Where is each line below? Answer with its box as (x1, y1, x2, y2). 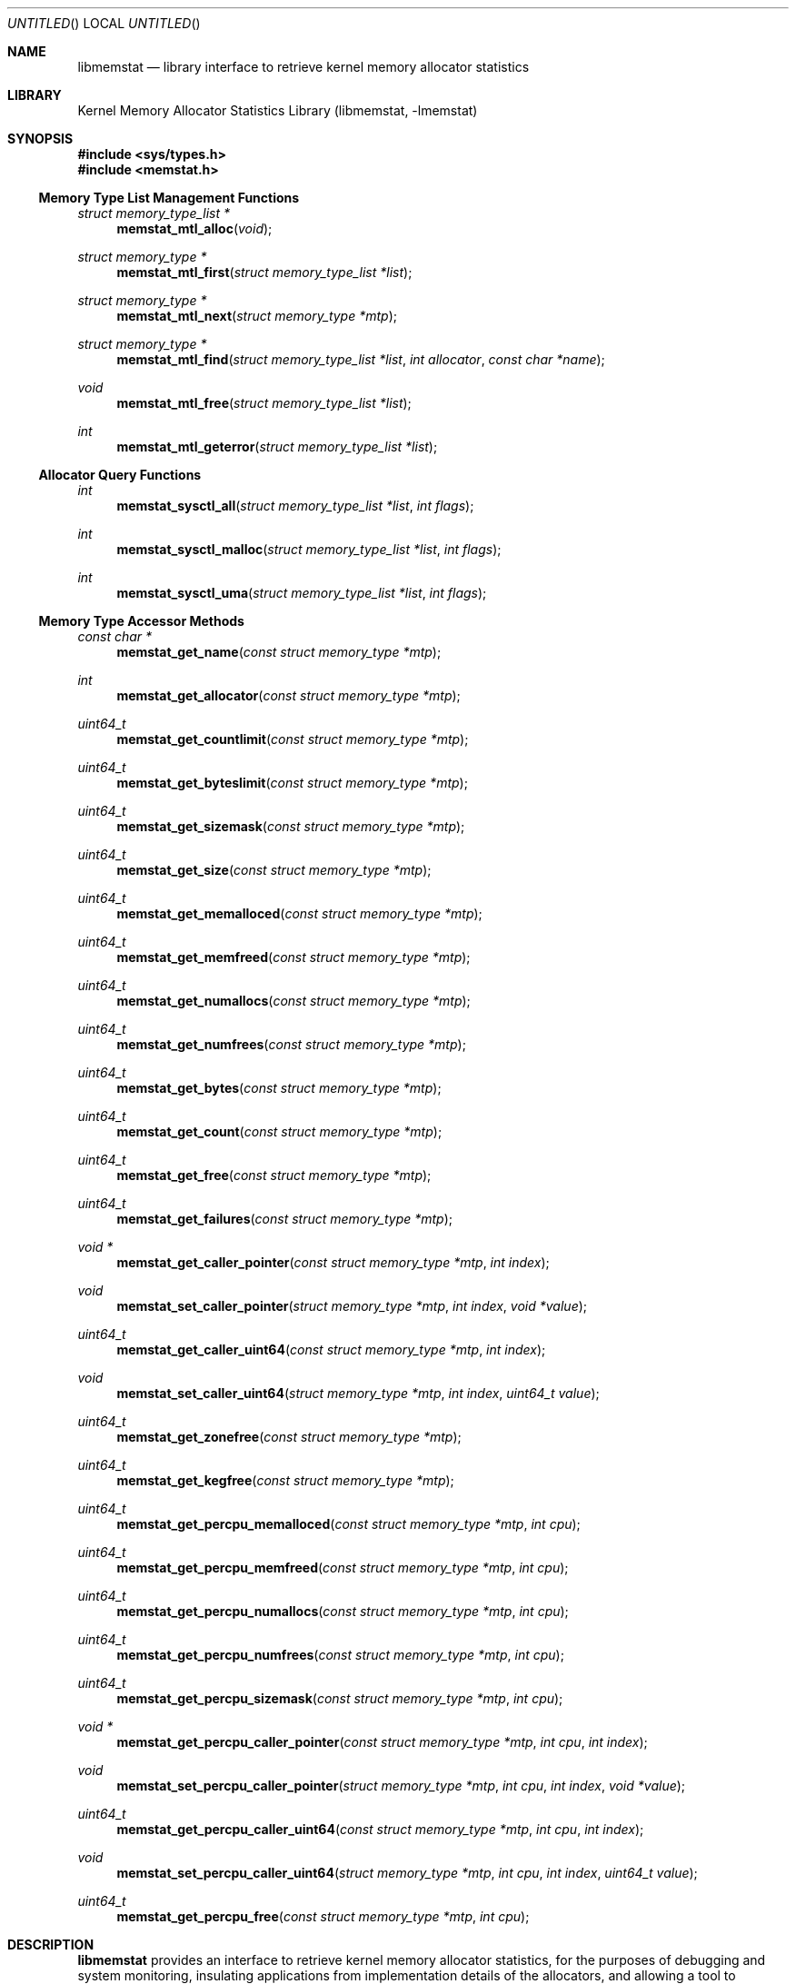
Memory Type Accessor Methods (38, 613, 244, 629)
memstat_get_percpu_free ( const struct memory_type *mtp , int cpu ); (116, 1909, 530, 1924)
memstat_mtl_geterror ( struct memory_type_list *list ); (116, 439, 438, 454)
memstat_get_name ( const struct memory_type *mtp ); (116, 644, 442, 660)
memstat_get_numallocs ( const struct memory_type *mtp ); (116, 993, 471, 1008)
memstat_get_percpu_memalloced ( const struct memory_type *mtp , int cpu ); (116, 1516, 581, 1532)
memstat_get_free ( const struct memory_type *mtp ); (116, 1167, 432, 1183)
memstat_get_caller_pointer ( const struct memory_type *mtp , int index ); (116, 1255, 550, 1270)
